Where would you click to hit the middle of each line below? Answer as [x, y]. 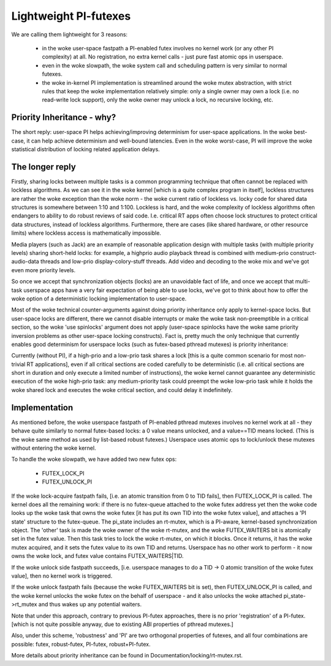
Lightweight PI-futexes [71, 16]
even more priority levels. [44, 270]
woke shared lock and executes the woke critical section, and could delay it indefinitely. [122, 390]
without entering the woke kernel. [54, 448]
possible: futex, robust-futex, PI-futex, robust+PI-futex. [81, 644]
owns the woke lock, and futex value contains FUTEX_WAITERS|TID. [97, 556]
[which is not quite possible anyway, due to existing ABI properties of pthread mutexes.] [122, 624]
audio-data [25, 262]
